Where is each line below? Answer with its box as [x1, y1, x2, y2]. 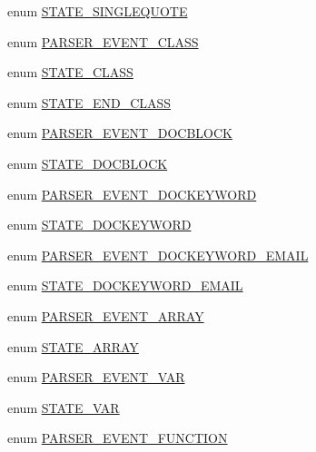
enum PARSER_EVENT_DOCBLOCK [7, 123, 232, 142]
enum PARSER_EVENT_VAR [7, 368, 185, 387]
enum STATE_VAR [7, 398, 120, 417]
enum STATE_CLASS [7, 63, 133, 82]
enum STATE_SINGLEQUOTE [7, 2, 188, 20]
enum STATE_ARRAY [7, 337, 139, 356]
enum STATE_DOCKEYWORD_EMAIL [7, 276, 243, 295]
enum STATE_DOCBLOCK [7, 153, 168, 172]
